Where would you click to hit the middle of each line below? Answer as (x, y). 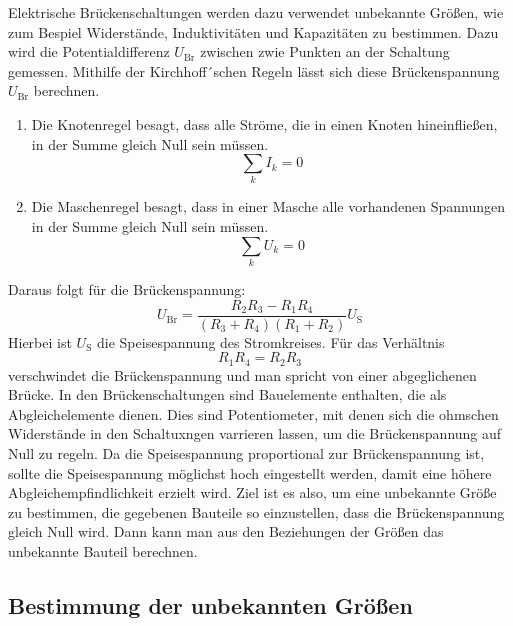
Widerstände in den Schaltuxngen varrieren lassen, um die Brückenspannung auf (255, 433)
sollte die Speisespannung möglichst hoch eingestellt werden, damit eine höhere (250, 472)
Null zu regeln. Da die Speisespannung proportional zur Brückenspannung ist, (246, 453)
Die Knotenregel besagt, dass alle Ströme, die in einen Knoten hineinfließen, (264, 123)
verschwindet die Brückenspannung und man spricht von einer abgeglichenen (242, 374)
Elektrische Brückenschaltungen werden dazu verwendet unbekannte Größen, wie (256, 12)
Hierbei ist (40, 341)
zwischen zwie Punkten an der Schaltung (325, 51)
